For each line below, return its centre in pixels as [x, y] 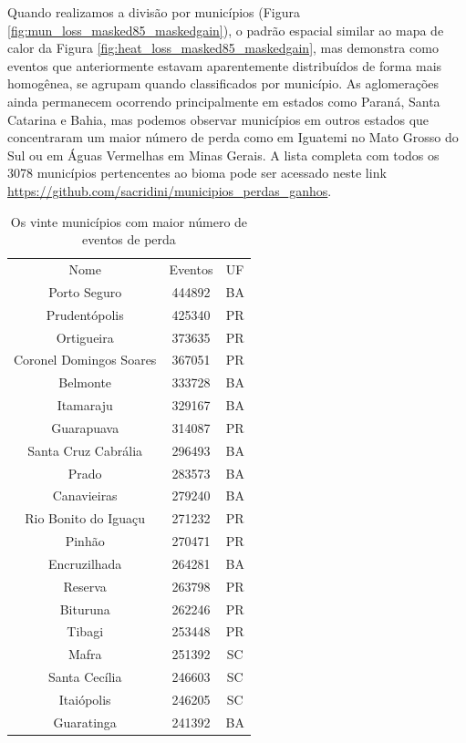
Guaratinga [85, 722]
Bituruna [85, 609]
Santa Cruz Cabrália [85, 450]
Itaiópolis [85, 699]
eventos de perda [129, 239]
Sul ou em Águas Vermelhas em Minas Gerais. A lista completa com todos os [223, 155]
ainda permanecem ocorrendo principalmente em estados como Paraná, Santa [224, 101]
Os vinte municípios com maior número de [129, 221]
